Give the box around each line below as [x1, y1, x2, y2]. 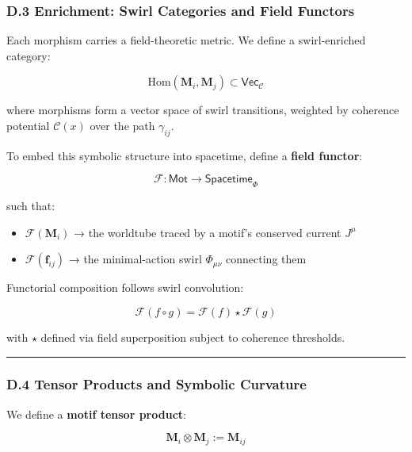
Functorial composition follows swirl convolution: [6, 279, 244, 296]
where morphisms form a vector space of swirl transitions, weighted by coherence [6, 102, 399, 118]
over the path [90, 117, 155, 133]
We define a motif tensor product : [6, 405, 186, 422]
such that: [6, 197, 55, 214]
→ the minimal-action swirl [68, 251, 202, 267]
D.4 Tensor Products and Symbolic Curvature [6, 374, 307, 394]
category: [6, 47, 51, 63]
